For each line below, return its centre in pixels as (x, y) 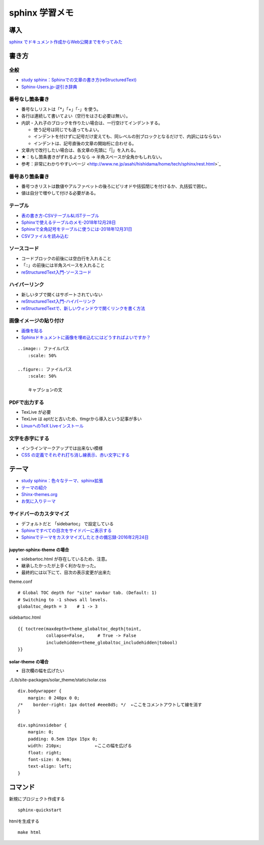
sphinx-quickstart (40, 810)
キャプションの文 (45, 390)
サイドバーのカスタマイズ (39, 514)
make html (29, 832)
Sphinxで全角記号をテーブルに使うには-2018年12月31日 (77, 229)
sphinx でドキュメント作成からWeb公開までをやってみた (66, 42)
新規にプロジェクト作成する (37, 798)
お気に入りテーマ (38, 501)
